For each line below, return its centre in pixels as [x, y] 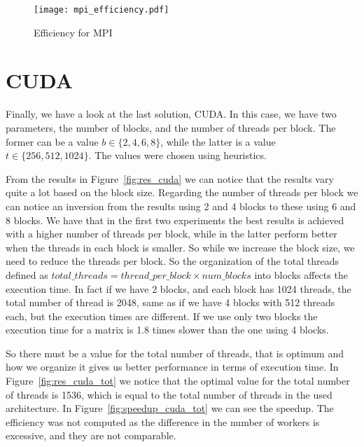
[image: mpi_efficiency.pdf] [101, 10]
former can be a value [52, 141]
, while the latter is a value [218, 141]
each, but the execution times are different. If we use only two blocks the [162, 316]
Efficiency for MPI [73, 32]
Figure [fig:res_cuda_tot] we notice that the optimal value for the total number [178, 381]
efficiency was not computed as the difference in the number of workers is [163, 421]
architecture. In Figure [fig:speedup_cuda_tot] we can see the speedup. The [170, 408]
